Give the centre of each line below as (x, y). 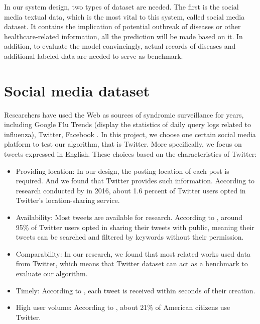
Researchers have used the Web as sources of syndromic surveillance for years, (124, 114)
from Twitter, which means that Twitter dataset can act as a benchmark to (132, 263)
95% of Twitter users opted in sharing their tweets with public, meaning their (135, 227)
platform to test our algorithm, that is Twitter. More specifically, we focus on (123, 144)
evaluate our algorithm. (52, 273)
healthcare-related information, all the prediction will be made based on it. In (123, 36)
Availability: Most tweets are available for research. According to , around (129, 217)
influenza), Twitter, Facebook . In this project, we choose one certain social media (130, 134)
